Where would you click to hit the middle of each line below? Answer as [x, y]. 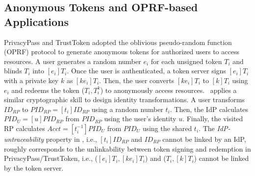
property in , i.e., [71, 139]
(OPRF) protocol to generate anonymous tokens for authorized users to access [122, 52]
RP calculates [25, 128]
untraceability [24, 139]
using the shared [167, 128]
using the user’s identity [140, 119]
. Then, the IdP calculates [209, 109]
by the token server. [34, 167]
